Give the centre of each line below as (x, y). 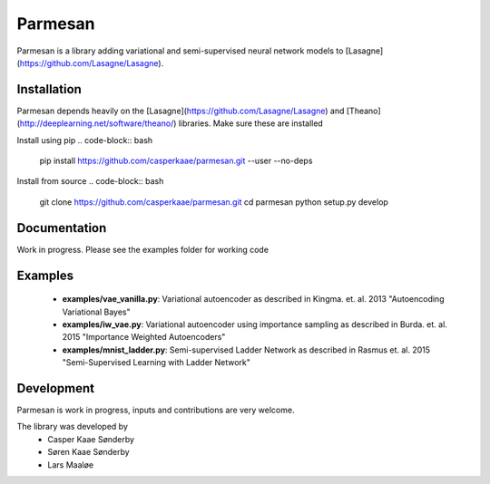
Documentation (62, 228)
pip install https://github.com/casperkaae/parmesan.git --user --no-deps (176, 161)
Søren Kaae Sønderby (89, 452)
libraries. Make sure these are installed (251, 123)
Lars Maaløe (71, 465)
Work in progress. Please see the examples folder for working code (143, 249)
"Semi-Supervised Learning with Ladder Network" (157, 363)
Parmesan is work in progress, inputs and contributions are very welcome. (156, 410)
